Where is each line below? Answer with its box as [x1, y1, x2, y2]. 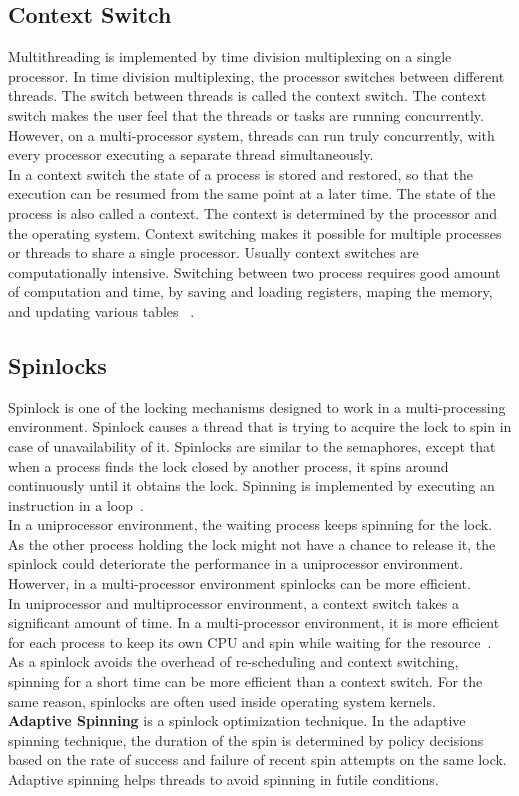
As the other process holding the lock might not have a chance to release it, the [8, 533, 496, 554]
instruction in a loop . [8, 494, 144, 515]
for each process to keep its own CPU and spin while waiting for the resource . [8, 631, 492, 652]
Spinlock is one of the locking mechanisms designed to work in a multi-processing [8, 396, 506, 417]
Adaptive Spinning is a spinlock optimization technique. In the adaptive [8, 710, 466, 731]
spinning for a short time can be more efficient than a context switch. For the [8, 671, 483, 692]
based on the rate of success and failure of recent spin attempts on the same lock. [8, 749, 507, 770]
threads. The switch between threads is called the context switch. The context [8, 85, 487, 106]
